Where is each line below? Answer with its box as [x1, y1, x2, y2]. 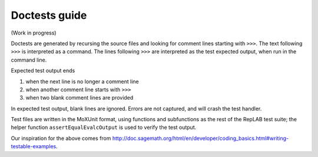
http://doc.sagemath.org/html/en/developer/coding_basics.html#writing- [112, 135, 289, 142]
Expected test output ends [11, 67, 75, 74]
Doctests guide [11, 9, 87, 22]
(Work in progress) [11, 29, 57, 36]
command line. [11, 56, 47, 63]
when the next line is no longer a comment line [25, 78, 139, 85]
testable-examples [11, 143, 57, 150]
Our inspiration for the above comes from [11, 135, 111, 142]
